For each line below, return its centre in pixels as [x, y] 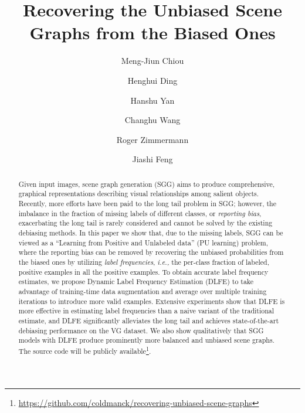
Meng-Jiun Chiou [152, 61]
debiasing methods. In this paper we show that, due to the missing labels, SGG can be [151, 232]
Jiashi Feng [152, 159]
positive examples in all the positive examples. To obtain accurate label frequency [143, 272]
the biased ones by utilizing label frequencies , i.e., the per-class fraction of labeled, [144, 262]
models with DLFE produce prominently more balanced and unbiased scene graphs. [146, 340]
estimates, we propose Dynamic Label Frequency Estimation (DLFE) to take [136, 281]
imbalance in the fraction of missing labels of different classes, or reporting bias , [140, 213]
